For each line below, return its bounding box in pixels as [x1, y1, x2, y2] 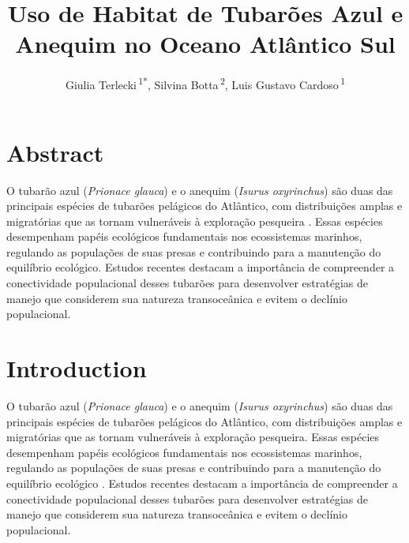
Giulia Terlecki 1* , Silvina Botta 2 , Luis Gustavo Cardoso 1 [65, 74, 346, 92]
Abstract [6, 136, 104, 168]
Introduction [6, 352, 147, 384]
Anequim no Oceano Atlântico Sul [15, 28, 396, 60]
